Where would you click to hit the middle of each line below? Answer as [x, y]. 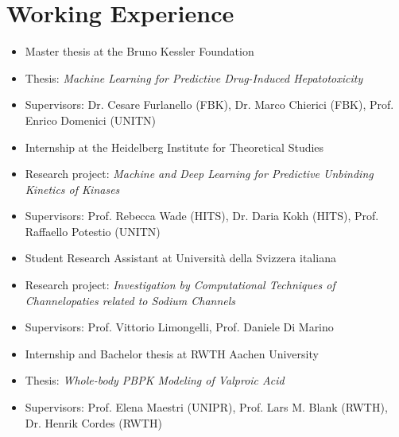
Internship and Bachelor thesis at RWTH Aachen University [172, 353]
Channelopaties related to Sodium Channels [130, 300]
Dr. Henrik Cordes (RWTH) [93, 422]
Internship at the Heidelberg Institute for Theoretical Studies [174, 147]
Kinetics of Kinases [72, 189]
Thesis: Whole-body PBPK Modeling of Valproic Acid [155, 380]
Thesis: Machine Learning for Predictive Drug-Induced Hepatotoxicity [194, 77]
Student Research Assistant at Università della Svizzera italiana [180, 258]
